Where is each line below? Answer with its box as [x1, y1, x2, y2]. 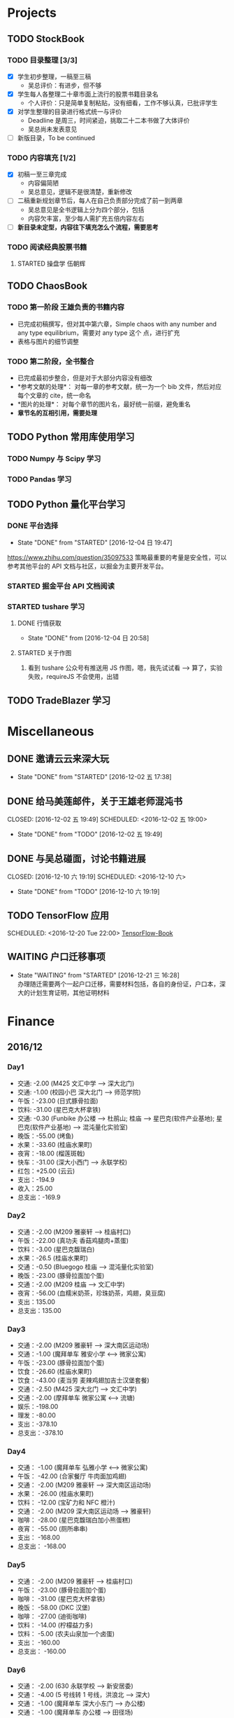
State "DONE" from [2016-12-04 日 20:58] [27, 634, 149, 642]
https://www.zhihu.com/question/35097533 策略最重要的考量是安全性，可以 [7, 553, 227, 561]
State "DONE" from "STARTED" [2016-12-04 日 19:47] [17, 538, 173, 547]
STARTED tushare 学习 [7, 601, 85, 611]
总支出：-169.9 [17, 1193, 61, 1201]
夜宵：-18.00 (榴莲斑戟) [17, 1149, 85, 1157]
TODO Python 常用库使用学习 [7, 431, 135, 443]
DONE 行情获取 [17, 619, 61, 628]
